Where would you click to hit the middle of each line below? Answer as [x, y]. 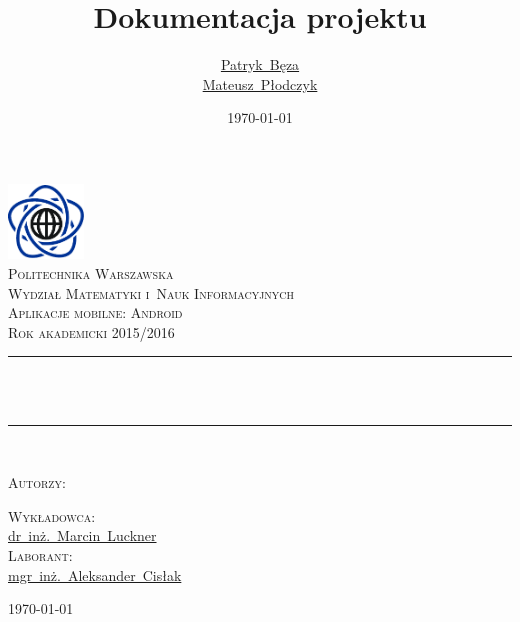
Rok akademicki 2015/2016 [91, 331]
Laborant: [40, 555]
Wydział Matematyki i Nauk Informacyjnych [151, 292]
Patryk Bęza [260, 64]
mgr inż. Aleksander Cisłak [95, 574]
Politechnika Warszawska [91, 273]
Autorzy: [37, 482]
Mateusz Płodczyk [260, 83]
